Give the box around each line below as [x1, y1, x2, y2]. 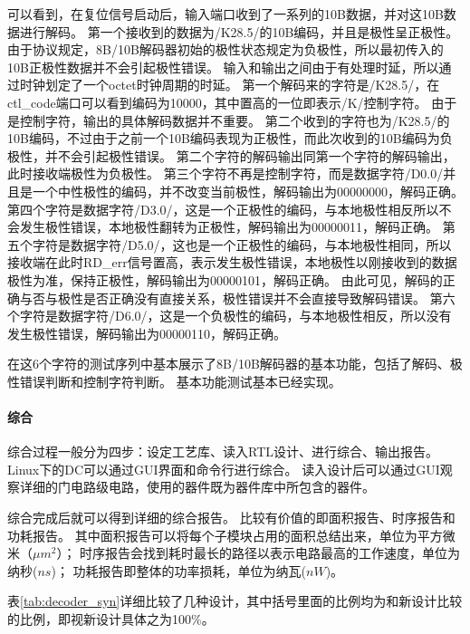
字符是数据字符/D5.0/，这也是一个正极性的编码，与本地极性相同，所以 [32, 235, 452, 254]
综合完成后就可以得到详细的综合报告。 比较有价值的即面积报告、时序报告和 [7, 508, 456, 527]
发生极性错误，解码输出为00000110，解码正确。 [7, 323, 286, 342]
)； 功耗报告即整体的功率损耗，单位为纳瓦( [51, 561, 306, 580]
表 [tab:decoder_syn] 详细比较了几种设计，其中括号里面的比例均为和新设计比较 [7, 591, 463, 610]
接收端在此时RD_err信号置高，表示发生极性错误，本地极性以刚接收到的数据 [7, 253, 457, 272]
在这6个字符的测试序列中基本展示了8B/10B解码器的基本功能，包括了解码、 [7, 354, 450, 373]
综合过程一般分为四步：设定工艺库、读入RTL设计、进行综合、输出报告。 [7, 442, 438, 461]
